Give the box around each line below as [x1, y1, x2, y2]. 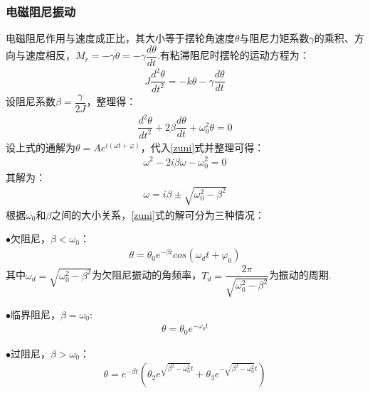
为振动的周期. [268, 267, 332, 282]
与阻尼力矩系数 [239, 31, 310, 45]
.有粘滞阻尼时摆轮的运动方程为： [157, 48, 310, 63]
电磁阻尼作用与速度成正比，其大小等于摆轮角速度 [6, 31, 235, 45]
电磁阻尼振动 [6, 2, 76, 20]
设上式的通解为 [6, 139, 75, 154]
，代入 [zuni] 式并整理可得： [140, 139, 265, 154]
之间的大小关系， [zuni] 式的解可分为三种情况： [51, 207, 265, 222]
